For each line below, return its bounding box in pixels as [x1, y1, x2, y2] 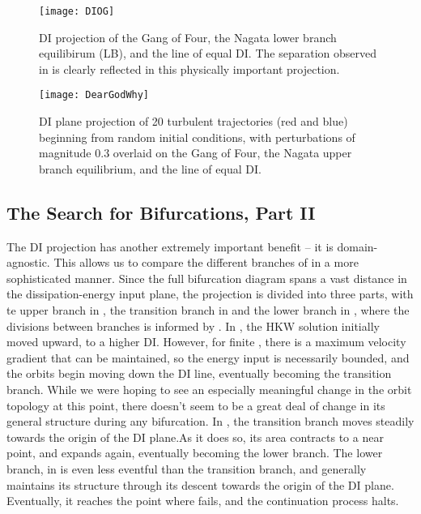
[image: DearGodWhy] [39, 89, 150, 101]
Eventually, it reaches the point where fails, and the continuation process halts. [6, 492, 399, 509]
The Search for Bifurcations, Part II [6, 199, 316, 225]
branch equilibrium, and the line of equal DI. [39, 160, 262, 177]
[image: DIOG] [39, 6, 115, 17]
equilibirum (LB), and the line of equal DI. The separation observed [39, 45, 376, 62]
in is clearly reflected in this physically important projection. [39, 60, 340, 77]
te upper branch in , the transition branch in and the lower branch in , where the [6, 302, 410, 319]
